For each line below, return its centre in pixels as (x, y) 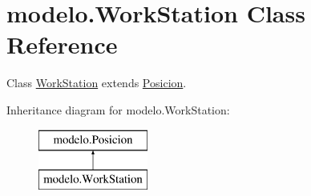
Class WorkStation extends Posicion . (97, 83)
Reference (62, 44)
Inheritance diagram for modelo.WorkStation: (118, 109)
